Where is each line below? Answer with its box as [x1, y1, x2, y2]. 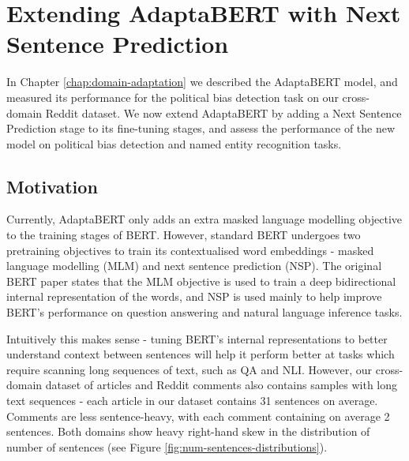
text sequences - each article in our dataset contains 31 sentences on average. [6, 392, 378, 409]
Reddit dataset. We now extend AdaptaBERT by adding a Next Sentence [45, 104, 402, 121]
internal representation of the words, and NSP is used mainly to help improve [6, 288, 382, 305]
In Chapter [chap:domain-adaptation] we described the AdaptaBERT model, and [6, 73, 398, 90]
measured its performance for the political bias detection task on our [6, 88, 339, 105]
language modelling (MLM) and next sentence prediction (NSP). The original [6, 257, 382, 274]
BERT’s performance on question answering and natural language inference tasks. [6, 304, 403, 320]
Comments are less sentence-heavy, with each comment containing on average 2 [6, 407, 390, 424]
